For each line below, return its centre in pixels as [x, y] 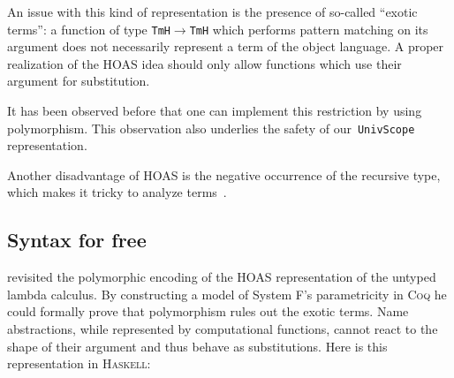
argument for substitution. [79, 81]
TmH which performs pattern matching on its [309, 29]
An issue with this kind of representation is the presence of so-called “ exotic [212, 11]
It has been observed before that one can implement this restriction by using [215, 111]
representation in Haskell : [79, 363]
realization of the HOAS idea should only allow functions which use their [204, 63]
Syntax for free [77, 240]
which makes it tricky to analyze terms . [117, 192]
